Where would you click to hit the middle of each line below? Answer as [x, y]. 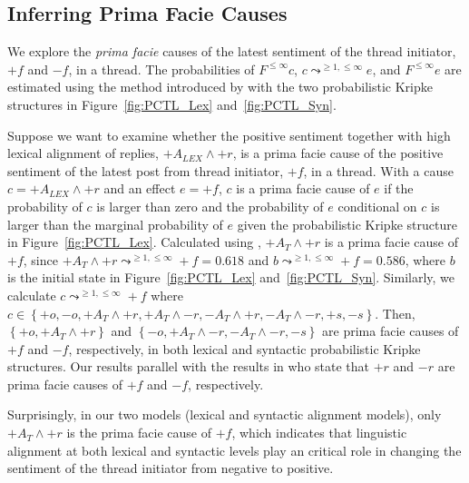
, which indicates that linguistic [319, 433]
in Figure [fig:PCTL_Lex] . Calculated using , [134, 242]
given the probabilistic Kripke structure [347, 224]
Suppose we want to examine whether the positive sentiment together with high [229, 135]
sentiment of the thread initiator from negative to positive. [171, 468]
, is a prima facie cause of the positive [338, 153]
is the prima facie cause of [139, 433]
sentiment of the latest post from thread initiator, [146, 170]
